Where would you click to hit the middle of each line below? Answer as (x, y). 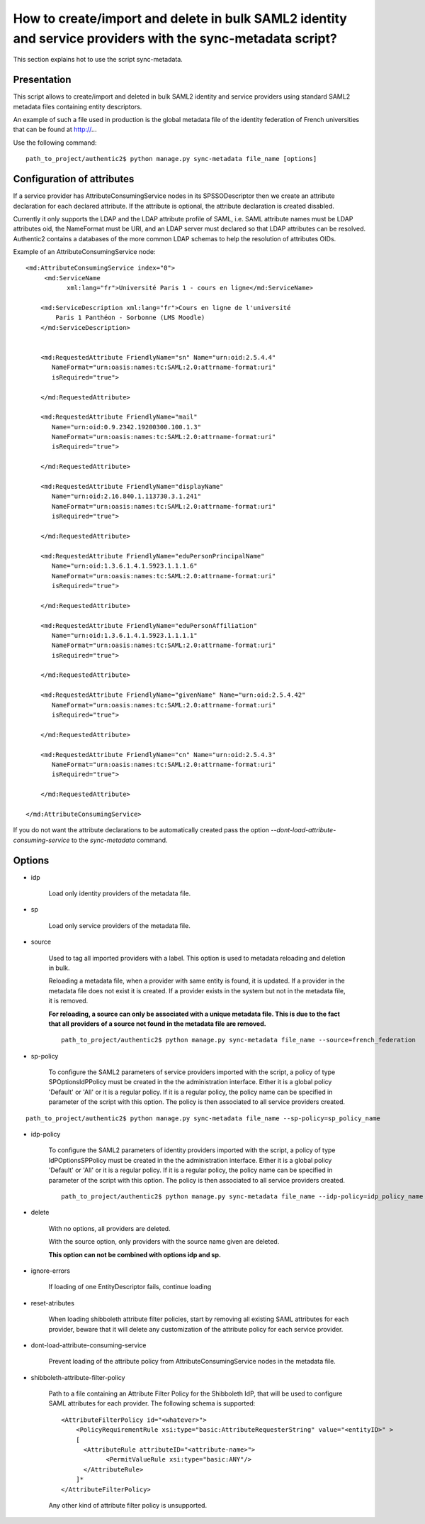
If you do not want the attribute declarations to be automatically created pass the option (141, 830)
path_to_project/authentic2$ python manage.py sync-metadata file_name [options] (171, 159)
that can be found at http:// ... (55, 129)
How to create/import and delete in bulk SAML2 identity (180, 18)
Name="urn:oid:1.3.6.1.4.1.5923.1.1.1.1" (125, 635)
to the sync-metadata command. (119, 840)
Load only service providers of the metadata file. (119, 925)
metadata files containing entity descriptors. (78, 106)
